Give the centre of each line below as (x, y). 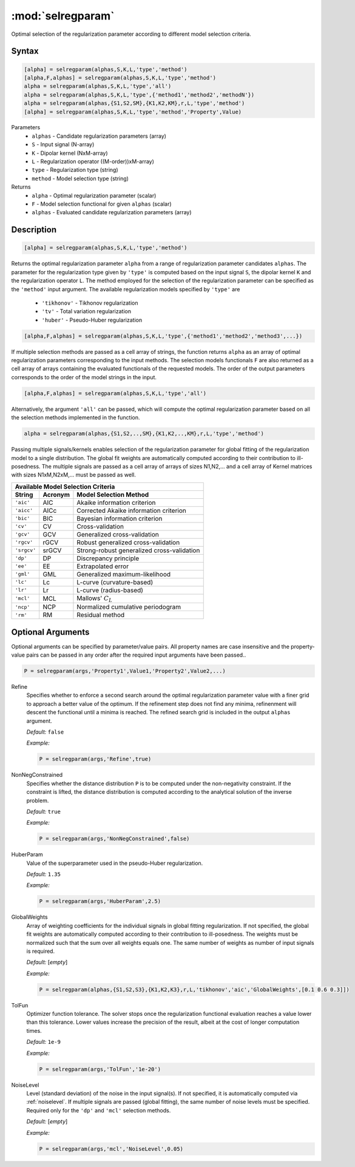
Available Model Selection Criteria (65, 487)
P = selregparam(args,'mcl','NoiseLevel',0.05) (111, 1149)
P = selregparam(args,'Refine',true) (95, 759)
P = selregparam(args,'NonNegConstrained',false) (114, 839)
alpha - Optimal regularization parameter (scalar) (94, 195)
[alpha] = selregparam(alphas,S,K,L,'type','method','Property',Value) (133, 112)
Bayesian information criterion (120, 518)
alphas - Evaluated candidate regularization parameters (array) (112, 212)
